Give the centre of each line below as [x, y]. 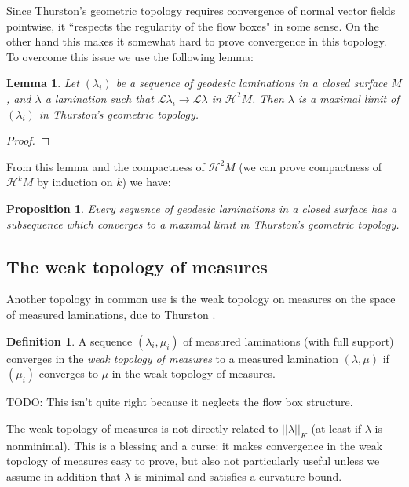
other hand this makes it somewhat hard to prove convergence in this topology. [197, 41]
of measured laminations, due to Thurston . [111, 314]
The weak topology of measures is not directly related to [142, 428]
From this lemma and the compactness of [106, 166]
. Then [268, 98]
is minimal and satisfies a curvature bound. [238, 476]
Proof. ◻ [28, 140]
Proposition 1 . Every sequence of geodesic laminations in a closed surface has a [202, 208]
